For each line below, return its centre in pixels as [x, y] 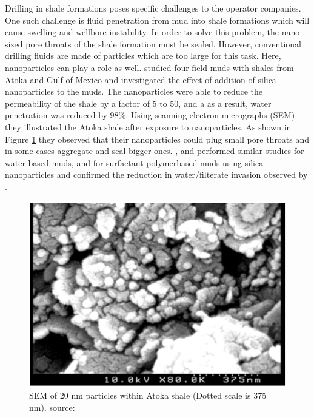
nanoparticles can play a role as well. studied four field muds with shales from [149, 67]
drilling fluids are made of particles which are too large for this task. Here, [143, 56]
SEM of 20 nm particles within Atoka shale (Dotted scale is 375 [148, 395]
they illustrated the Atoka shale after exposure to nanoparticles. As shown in [148, 126]
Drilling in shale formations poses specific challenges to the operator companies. [153, 8]
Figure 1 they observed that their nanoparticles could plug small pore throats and [157, 139]
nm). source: [52, 407]
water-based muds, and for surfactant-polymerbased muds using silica [134, 162]
